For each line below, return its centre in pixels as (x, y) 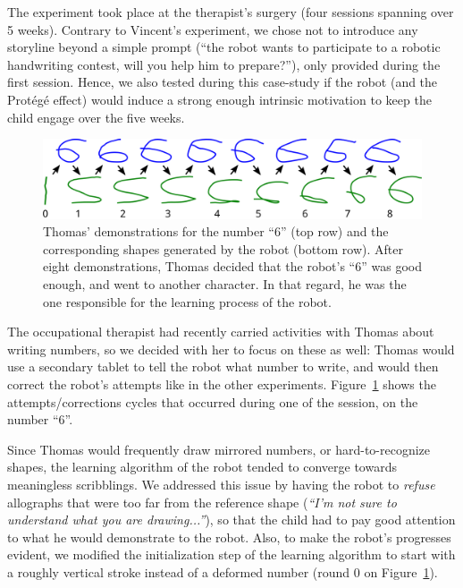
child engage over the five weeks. (96, 117)
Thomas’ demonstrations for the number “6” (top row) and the (216, 231)
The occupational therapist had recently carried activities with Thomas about (221, 332)
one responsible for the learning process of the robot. (187, 301)
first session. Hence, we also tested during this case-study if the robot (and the (223, 82)
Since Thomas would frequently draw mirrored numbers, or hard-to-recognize (219, 449)
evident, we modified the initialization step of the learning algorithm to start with (231, 554)
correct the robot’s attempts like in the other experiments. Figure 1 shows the (222, 383)
